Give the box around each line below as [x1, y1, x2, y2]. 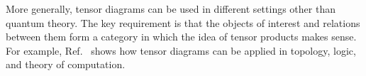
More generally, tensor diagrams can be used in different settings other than [6, 1, 335, 16]
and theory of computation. [6, 57, 126, 72]
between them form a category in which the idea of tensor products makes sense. [6, 29, 357, 44]
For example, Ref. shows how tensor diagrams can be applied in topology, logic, [6, 43, 356, 58]
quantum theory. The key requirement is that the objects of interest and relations [6, 15, 360, 30]
